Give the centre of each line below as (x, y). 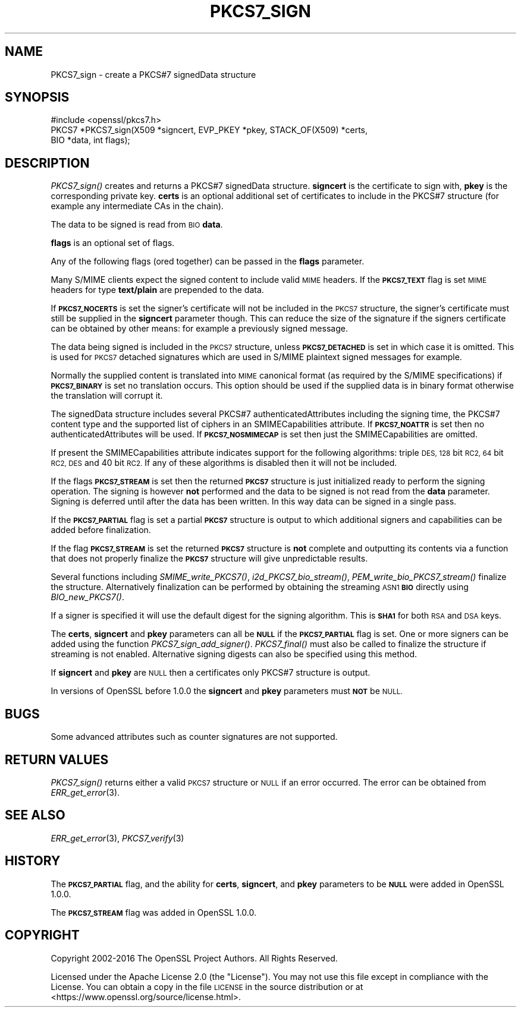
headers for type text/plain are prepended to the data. (157, 290)
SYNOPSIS (37, 97)
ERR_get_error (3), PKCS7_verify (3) (117, 838)
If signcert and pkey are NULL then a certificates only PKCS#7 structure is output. (211, 673)
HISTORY (33, 861)
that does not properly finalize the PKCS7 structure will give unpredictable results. (209, 559)
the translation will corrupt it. (107, 396)
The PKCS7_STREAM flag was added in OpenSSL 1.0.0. (154, 912)
